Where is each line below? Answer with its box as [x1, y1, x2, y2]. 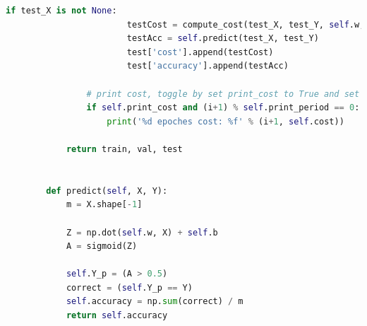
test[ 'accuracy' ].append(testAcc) [126, 61, 289, 71]
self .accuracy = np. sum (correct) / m [66, 296, 243, 307]
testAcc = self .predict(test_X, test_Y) [126, 33, 319, 44]
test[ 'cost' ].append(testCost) [126, 47, 274, 57]
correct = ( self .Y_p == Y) [66, 282, 193, 293]
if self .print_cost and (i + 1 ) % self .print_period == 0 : [86, 103, 360, 113]
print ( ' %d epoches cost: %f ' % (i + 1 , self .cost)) [107, 116, 344, 127]
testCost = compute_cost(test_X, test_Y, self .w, [126, 19, 365, 30]
